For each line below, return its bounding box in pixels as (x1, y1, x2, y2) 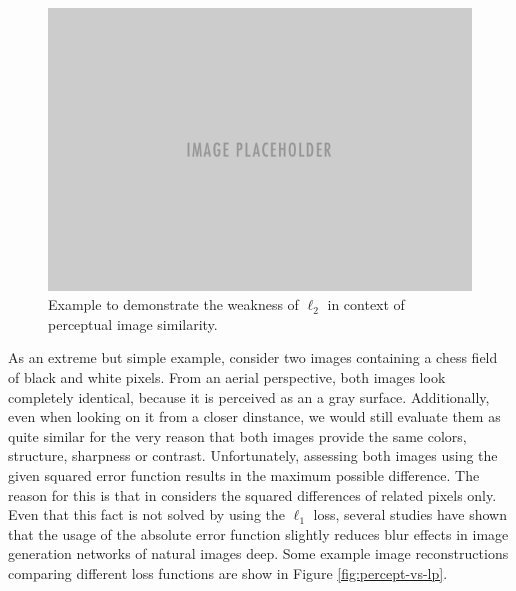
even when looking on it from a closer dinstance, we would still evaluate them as (8, 406, 501, 427)
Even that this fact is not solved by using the (8, 504, 286, 525)
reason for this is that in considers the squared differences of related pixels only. (8, 484, 497, 505)
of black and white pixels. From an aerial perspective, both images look (8, 367, 446, 388)
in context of (327, 294, 405, 315)
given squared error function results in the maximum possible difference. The (8, 465, 480, 485)
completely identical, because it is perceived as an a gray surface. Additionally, (8, 386, 490, 407)
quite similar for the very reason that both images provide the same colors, (8, 425, 467, 446)
